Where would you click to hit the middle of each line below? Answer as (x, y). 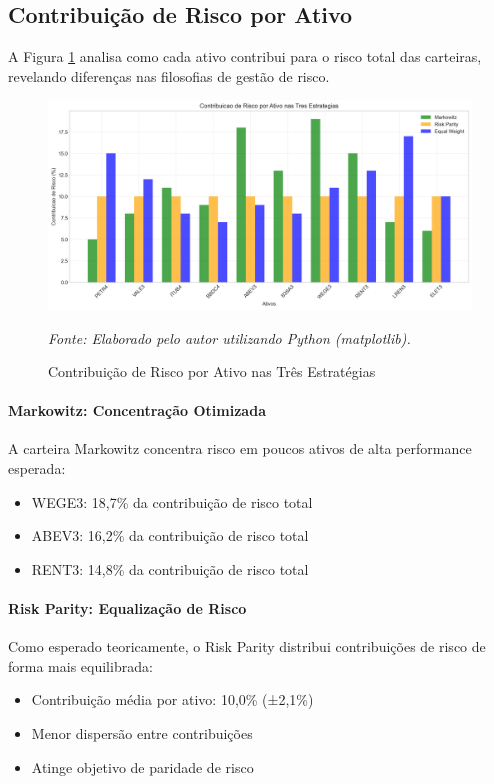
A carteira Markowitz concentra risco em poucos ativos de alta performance (240, 448)
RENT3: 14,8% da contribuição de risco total (170, 568)
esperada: (37, 468)
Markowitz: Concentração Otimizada (137, 410)
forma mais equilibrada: (80, 665)
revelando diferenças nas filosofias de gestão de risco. (169, 75)
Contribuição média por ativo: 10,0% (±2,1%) (172, 699)
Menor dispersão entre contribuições (142, 733)
